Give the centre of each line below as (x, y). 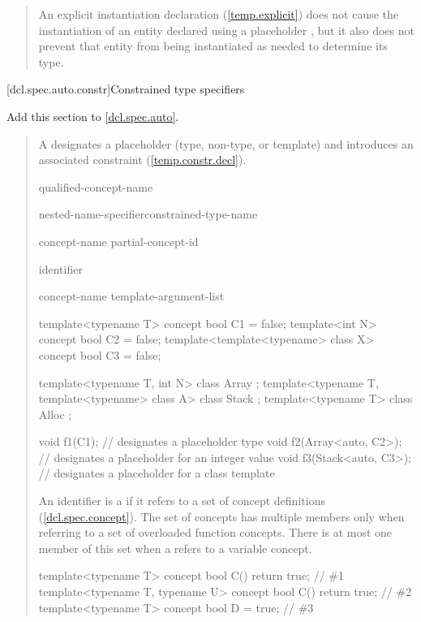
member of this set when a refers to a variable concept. (175, 548)
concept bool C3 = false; (100, 354)
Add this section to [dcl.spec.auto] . (93, 116)
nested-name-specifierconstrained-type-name (148, 214)
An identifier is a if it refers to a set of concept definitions (182, 501)
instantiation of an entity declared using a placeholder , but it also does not (226, 30)
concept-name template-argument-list (131, 296)
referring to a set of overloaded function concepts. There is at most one (215, 532)
